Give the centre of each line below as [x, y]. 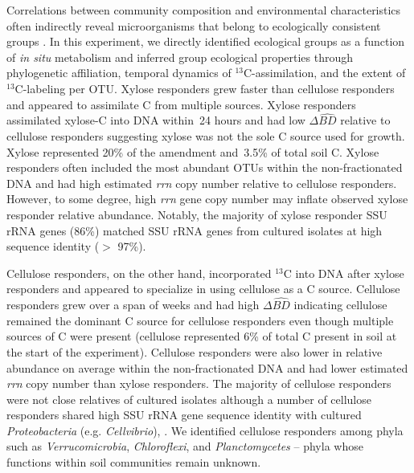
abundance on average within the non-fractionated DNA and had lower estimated [207, 367]
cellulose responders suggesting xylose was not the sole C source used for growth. [206, 135]
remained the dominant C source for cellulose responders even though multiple [200, 320]
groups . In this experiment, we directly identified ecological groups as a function [206, 41]
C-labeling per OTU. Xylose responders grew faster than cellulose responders [205, 88]
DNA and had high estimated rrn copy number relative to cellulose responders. [202, 183]
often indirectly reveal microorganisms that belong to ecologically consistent [194, 25]
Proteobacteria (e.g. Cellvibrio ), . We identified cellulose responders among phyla [205, 430]
